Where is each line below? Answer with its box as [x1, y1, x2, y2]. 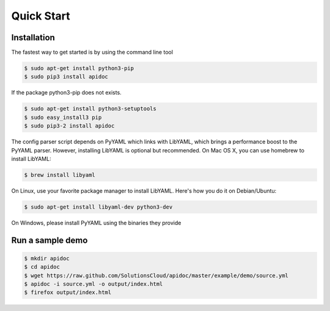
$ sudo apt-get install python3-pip [24, 65, 134, 72]
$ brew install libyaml [24, 171, 96, 178]
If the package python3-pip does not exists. [11, 89, 122, 96]
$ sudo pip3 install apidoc [24, 73, 108, 80]
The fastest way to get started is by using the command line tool [11, 49, 174, 56]
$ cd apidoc [24, 263, 61, 271]
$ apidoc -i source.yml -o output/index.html [24, 281, 163, 288]
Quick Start [11, 9, 70, 23]
